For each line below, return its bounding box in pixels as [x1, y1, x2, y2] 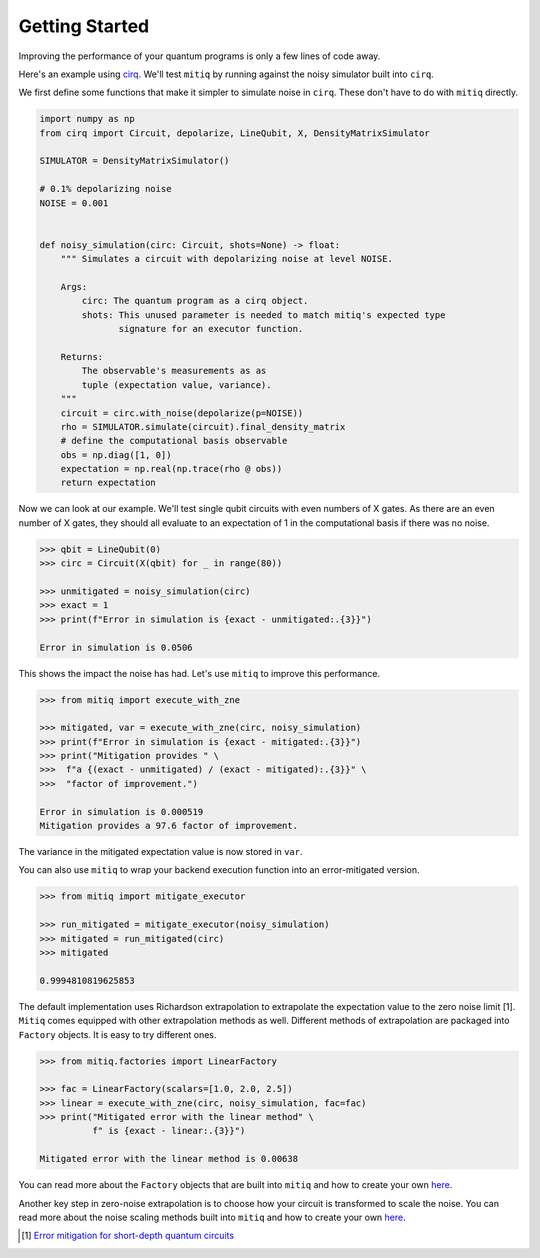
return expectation [60, 477, 157, 489]
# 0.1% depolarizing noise [39, 183, 172, 195]
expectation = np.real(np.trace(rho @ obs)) [60, 463, 283, 475]
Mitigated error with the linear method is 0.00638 [39, 1153, 299, 1165]
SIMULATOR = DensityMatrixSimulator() [39, 155, 230, 167]
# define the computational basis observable [60, 435, 288, 447]
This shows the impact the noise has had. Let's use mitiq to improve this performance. [18, 667, 380, 679]
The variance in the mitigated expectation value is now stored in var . [18, 846, 303, 858]
